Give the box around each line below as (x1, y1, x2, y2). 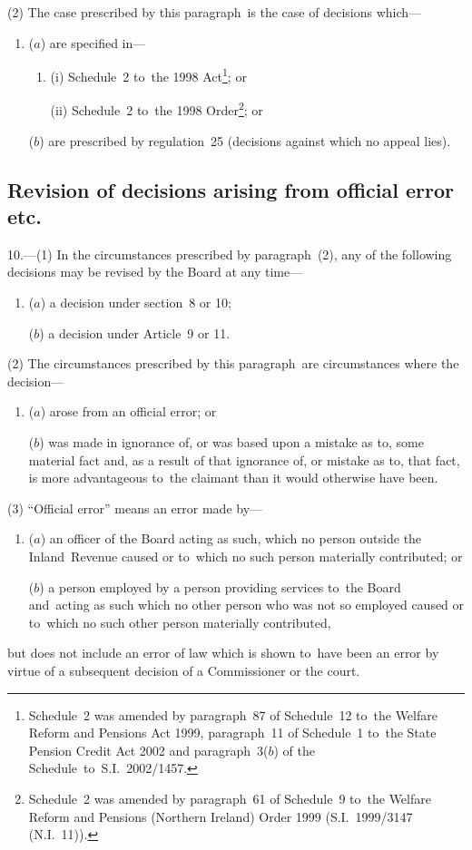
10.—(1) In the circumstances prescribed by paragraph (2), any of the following (7, 244, 452, 263)
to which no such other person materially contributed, (28, 612, 331, 631)
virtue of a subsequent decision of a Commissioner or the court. (7, 660, 360, 679)
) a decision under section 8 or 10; (40, 293, 231, 312)
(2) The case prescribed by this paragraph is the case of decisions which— (7, 3, 422, 21)
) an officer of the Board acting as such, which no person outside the (40, 529, 422, 548)
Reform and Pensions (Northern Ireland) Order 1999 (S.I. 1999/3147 (28, 806, 413, 826)
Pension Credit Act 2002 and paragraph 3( (28, 740, 269, 759)
